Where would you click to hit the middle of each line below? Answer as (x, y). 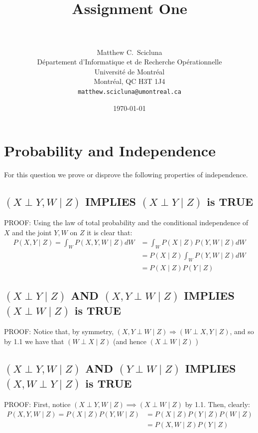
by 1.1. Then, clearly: (218, 404)
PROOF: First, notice (37, 404)
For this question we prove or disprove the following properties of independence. (126, 175)
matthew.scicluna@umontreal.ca (129, 92)
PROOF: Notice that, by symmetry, (59, 331)
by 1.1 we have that (34, 341)
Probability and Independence (110, 151)
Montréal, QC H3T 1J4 (129, 81)
